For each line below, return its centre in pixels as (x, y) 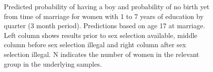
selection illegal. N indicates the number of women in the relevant (102, 54)
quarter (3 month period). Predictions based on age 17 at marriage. (105, 26)
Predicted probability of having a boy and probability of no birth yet (107, 6)
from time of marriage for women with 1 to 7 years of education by (104, 16)
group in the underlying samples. (53, 63)
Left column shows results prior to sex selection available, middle (101, 35)
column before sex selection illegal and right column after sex (95, 45)
